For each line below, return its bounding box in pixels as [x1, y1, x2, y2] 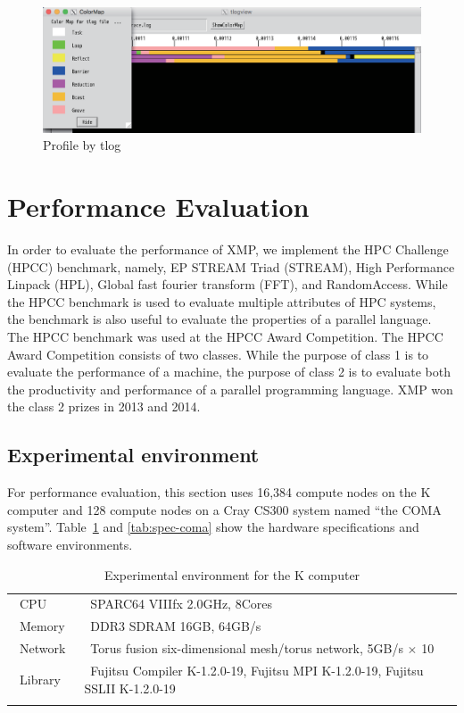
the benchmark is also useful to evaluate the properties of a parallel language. [7, 310, 432, 328]
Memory [19, 617, 65, 635]
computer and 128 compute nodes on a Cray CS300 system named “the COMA [7, 500, 442, 518]
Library [19, 669, 61, 688]
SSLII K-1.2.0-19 [84, 678, 176, 697]
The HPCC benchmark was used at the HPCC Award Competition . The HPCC [7, 327, 443, 346]
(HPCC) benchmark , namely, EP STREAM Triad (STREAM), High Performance [7, 257, 455, 276]
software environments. [7, 535, 133, 554]
